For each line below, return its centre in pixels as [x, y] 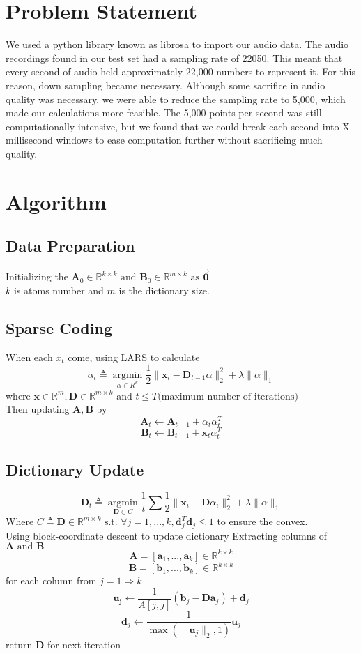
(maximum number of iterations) [228, 396]
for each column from [51, 580]
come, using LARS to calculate [134, 357]
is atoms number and [59, 290]
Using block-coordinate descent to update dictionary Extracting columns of [167, 535]
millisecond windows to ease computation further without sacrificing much [164, 140]
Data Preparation [70, 246]
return [19, 644]
